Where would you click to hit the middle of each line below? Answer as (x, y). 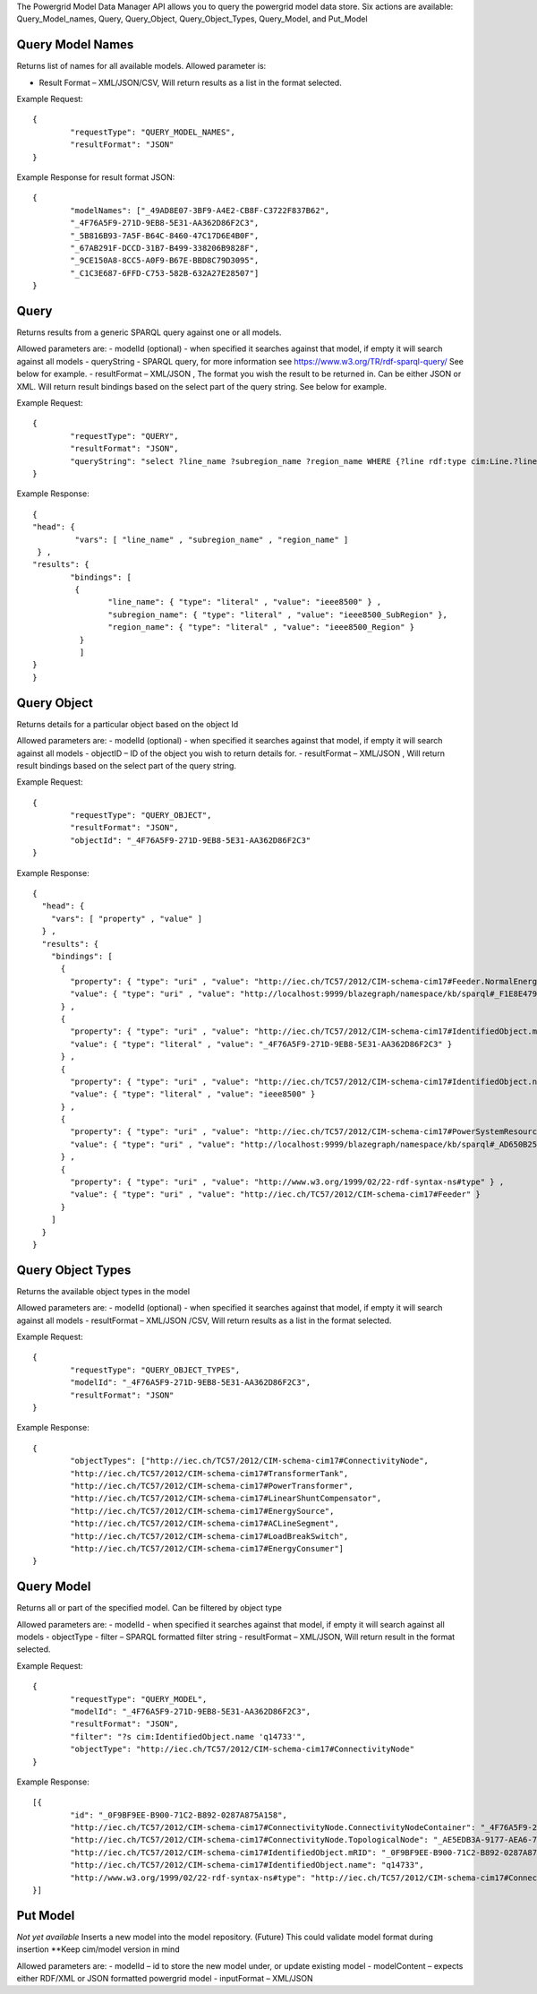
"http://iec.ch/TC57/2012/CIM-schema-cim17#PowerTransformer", (212, 1486)
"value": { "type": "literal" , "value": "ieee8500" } (193, 1094)
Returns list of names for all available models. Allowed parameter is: (141, 66)
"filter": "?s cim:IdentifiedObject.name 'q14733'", (188, 1736)
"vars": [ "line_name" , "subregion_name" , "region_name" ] (212, 539)
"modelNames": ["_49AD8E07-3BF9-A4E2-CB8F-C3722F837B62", (200, 210)
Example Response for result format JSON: (96, 177)
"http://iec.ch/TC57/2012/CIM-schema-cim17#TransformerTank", (209, 1473)
